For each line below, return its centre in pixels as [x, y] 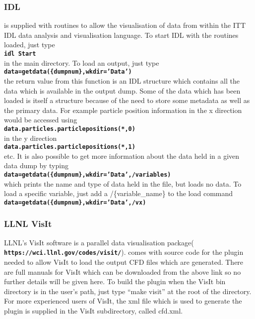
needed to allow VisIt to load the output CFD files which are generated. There [124, 262]
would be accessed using [41, 120]
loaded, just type [30, 45]
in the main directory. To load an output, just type [82, 62]
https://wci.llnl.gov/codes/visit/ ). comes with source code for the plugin [124, 252]
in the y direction [31, 138]
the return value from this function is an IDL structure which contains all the [122, 80]
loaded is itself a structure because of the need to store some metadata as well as [127, 100]
